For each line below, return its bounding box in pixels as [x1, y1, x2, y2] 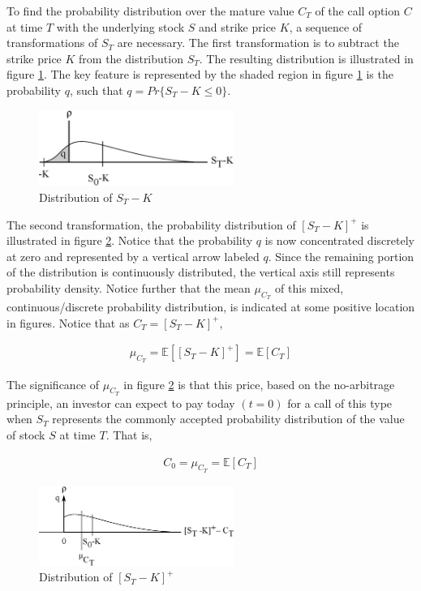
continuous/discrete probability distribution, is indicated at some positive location [6, 298, 415, 315]
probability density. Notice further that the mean [6, 279, 251, 296]
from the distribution [79, 49, 183, 66]
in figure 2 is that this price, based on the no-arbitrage [123, 375, 395, 392]
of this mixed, [275, 279, 344, 296]
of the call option [315, 2, 401, 19]
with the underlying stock [56, 18, 185, 35]
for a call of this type [287, 394, 393, 411]
